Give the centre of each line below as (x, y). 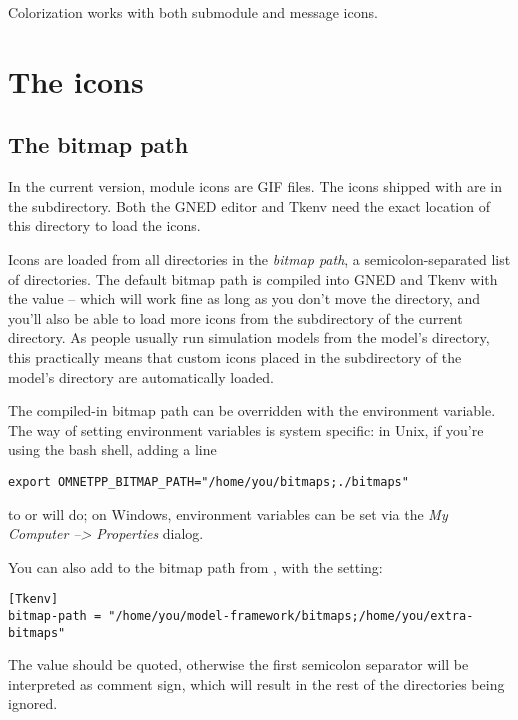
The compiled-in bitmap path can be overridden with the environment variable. (252, 410)
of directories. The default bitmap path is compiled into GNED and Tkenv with (253, 278)
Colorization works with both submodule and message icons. (193, 12)
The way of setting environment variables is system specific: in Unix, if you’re (246, 429)
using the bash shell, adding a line (112, 449)
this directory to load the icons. (104, 225)
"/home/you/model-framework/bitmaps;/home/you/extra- (291, 615)
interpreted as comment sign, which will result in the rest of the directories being (256, 683)
